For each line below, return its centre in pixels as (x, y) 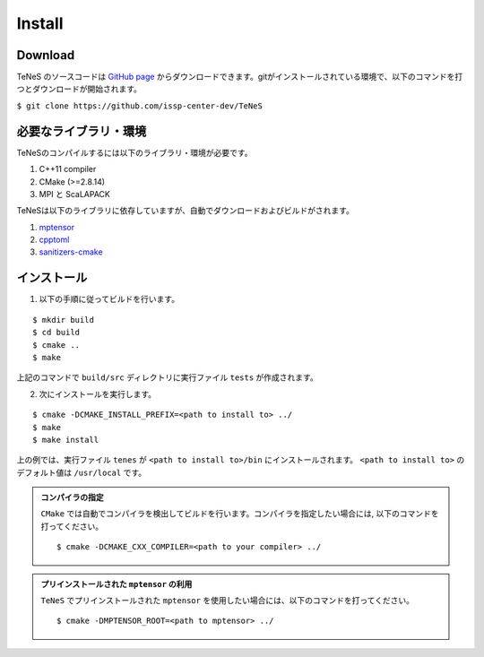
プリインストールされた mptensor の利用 (117, 584)
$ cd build (56, 333)
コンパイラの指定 (72, 497)
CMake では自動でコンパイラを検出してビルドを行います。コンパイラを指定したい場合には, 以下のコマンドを (240, 514)
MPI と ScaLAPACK (75, 194)
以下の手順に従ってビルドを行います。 (109, 299)
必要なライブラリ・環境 (82, 131)
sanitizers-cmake (71, 252)
